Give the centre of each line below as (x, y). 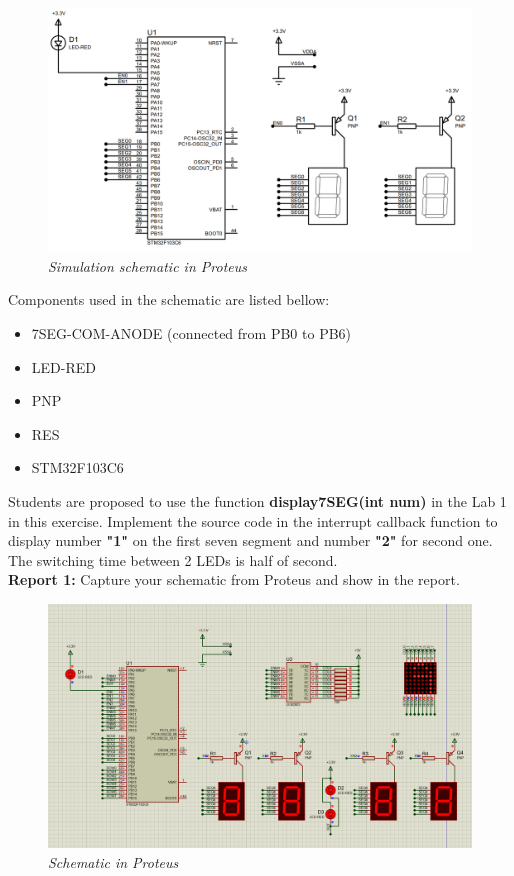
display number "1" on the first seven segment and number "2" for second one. (250, 540)
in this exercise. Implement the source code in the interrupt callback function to (253, 520)
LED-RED (63, 366)
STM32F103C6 (77, 467)
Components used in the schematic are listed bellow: (169, 299)
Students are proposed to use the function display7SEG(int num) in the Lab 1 (257, 501)
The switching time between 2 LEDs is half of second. (173, 559)
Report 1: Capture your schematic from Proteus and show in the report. (234, 579)
